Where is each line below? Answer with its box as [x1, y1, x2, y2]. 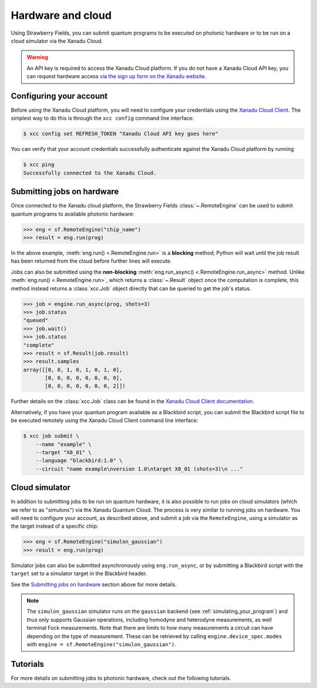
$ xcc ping [23, 162, 55, 168]
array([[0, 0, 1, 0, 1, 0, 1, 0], [23, 366, 123, 373]
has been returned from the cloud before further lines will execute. [11, 257, 172, 264]
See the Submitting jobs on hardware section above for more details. [11, 580, 177, 588]
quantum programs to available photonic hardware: [11, 210, 135, 217]
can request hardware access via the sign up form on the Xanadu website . [26, 73, 207, 80]
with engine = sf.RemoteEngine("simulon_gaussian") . [26, 640, 176, 647]
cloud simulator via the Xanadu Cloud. [11, 37, 103, 44]
